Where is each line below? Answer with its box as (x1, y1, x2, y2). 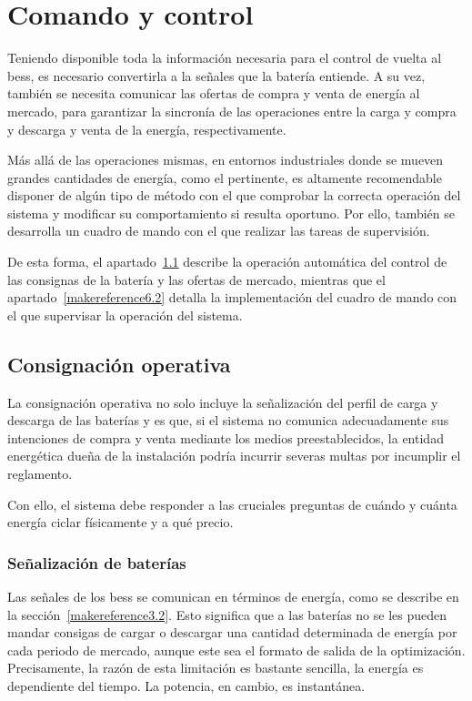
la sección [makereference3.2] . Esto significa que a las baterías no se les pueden (7, 604, 447, 624)
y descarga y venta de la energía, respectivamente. (7, 119, 286, 138)
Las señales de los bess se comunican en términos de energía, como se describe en (7, 587, 459, 606)
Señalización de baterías (7, 551, 186, 574)
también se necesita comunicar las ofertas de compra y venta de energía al (7, 84, 420, 103)
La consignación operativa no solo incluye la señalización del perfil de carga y (7, 392, 438, 411)
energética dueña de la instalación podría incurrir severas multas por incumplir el (7, 446, 461, 465)
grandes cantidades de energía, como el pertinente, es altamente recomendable (7, 168, 442, 187)
